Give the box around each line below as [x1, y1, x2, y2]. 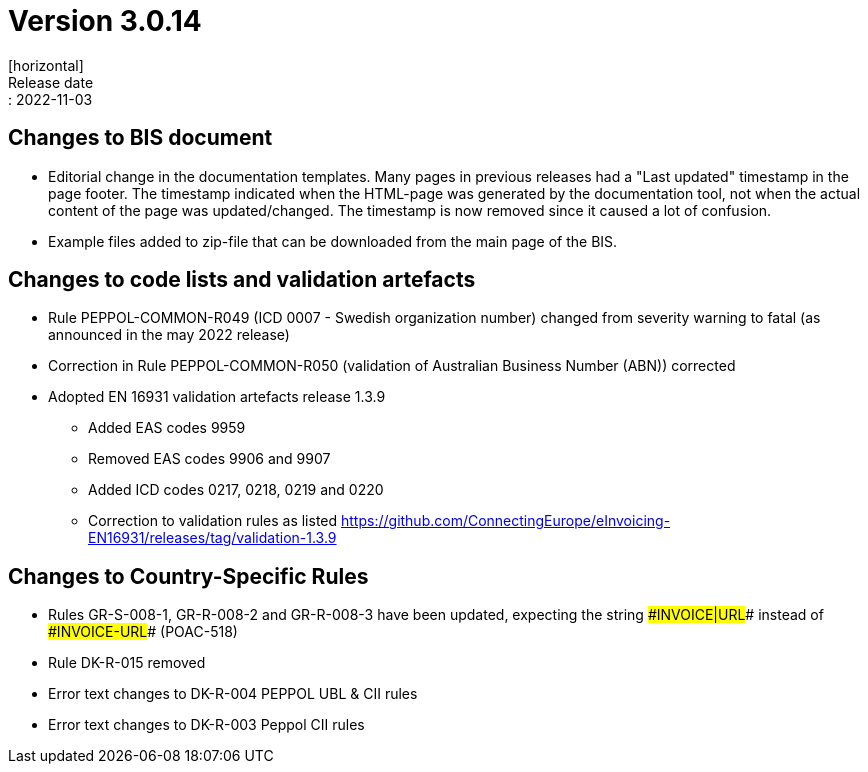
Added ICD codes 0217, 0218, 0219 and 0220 [88, 481, 384, 499]
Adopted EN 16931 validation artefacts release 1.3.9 [48, 388, 386, 406]
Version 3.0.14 [8, 4, 202, 38]
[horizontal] [8, 56, 84, 74]
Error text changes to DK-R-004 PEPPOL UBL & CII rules [48, 685, 418, 703]
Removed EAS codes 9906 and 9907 [88, 450, 331, 468]
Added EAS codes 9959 [88, 419, 246, 437]
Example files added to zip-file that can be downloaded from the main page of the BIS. [48, 232, 618, 250]
